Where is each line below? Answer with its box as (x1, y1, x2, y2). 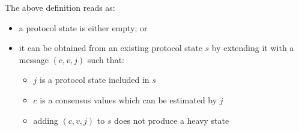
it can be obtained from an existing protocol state (19, 41, 202, 54)
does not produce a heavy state (114, 114, 229, 126)
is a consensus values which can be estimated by (40, 93, 217, 106)
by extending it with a (211, 41, 294, 54)
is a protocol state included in (40, 73, 149, 86)
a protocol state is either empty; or (19, 21, 148, 34)
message (19, 53, 49, 65)
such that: (87, 53, 124, 65)
